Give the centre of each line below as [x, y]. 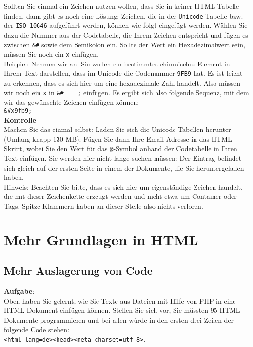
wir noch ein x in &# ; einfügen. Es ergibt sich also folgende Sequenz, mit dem [126, 92]
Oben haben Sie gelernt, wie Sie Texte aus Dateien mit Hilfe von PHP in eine [120, 300]
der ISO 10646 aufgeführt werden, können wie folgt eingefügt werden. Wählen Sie [126, 25]
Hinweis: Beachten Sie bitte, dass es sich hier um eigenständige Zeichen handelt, [123, 186]
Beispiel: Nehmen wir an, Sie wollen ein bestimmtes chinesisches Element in [117, 63]
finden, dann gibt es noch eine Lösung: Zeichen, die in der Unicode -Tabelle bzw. [124, 15]
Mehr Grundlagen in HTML [101, 239]
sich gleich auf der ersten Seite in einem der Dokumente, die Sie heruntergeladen [124, 167]
